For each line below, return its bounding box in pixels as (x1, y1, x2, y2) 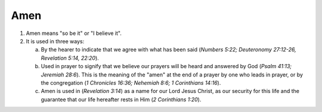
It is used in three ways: (26, 37, 85, 44)
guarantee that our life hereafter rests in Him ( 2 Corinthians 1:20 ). (41, 95, 202, 103)
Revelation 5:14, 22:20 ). (41, 54, 100, 62)
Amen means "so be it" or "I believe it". (26, 30, 122, 37)
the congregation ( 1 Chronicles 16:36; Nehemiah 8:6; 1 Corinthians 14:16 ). (41, 79, 221, 86)
